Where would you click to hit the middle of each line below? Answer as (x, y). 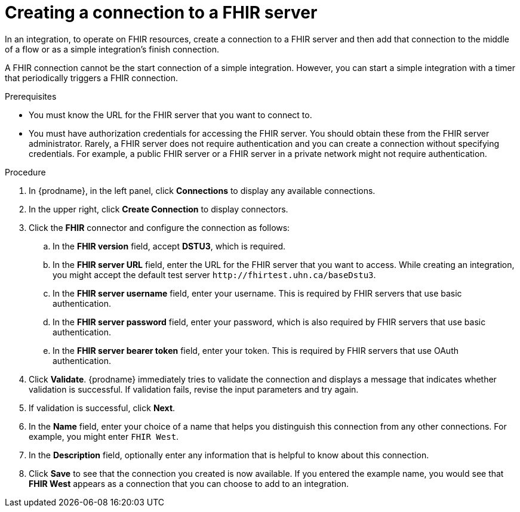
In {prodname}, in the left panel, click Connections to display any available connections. (202, 190)
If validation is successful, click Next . (102, 408)
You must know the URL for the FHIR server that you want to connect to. (170, 115)
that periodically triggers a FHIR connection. (92, 78)
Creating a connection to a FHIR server (161, 13)
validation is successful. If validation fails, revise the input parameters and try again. (194, 389)
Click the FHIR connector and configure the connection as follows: (159, 227)
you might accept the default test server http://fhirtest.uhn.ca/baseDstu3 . (214, 274)
